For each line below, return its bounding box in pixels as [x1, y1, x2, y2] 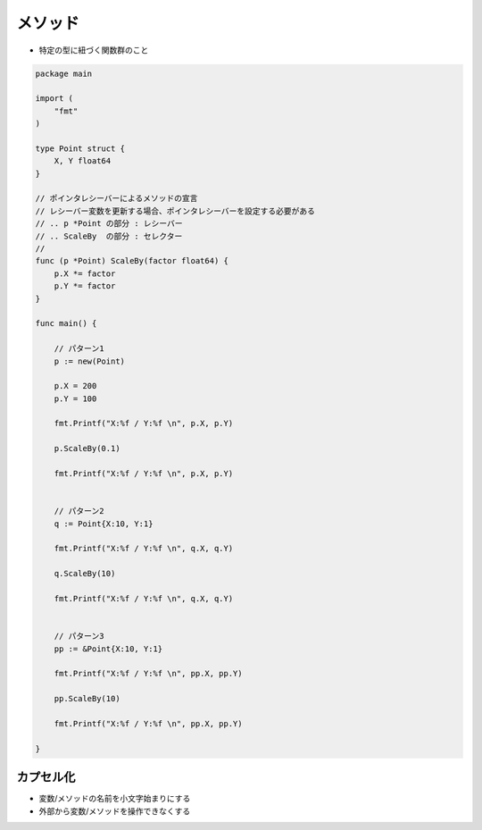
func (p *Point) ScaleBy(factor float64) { [35, 256, 229, 266]
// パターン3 [54, 631, 104, 641]
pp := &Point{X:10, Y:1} [54, 643, 163, 654]
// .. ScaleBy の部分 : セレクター [35, 231, 183, 241]
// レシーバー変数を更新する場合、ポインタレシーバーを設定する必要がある [35, 205, 316, 216]
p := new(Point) [54, 356, 125, 366]
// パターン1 [54, 344, 104, 354]
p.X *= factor [54, 268, 116, 279]
